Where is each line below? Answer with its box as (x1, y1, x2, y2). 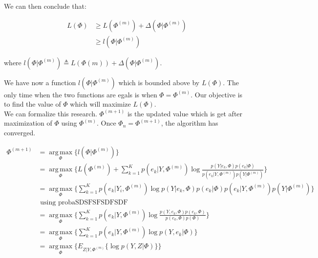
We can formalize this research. (4, 108, 97, 118)
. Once (96, 118, 116, 128)
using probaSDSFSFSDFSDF (40, 199, 128, 206)
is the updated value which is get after (127, 108, 243, 118)
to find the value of (4, 99, 61, 109)
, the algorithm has (161, 118, 218, 128)
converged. (4, 128, 36, 138)
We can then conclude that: (4, 1, 86, 11)
